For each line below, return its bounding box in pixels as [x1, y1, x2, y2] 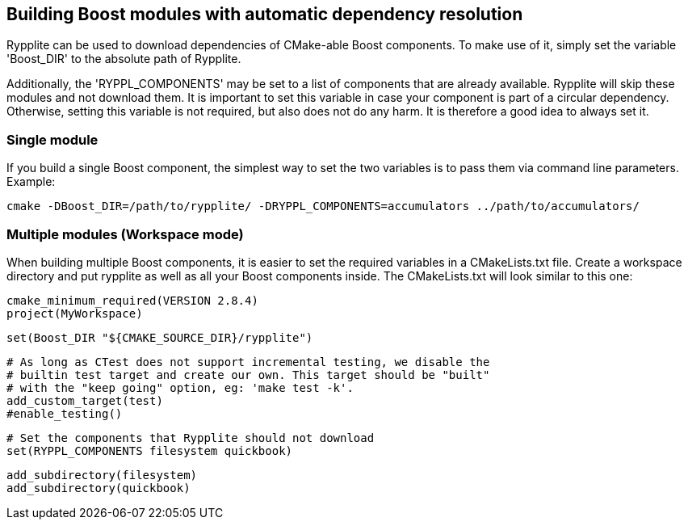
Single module [6, 131, 99, 148]
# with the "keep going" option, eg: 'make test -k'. [6, 381, 354, 394]
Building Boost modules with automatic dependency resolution [6, 4, 523, 24]
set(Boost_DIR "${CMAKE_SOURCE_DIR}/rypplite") [6, 330, 313, 344]
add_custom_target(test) [6, 393, 163, 407]
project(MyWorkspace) [6, 306, 143, 320]
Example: [6, 175, 56, 189]
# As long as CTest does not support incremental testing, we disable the [6, 355, 490, 368]
